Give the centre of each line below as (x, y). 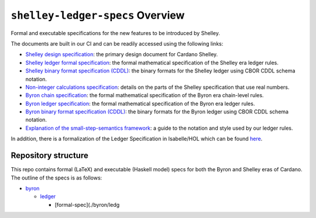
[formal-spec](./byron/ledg (87, 205)
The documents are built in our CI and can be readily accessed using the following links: (117, 43)
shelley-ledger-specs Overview (98, 15)
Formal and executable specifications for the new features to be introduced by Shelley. (116, 33)
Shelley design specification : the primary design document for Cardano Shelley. (122, 54)
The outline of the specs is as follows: (56, 178)
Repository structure (50, 156)
